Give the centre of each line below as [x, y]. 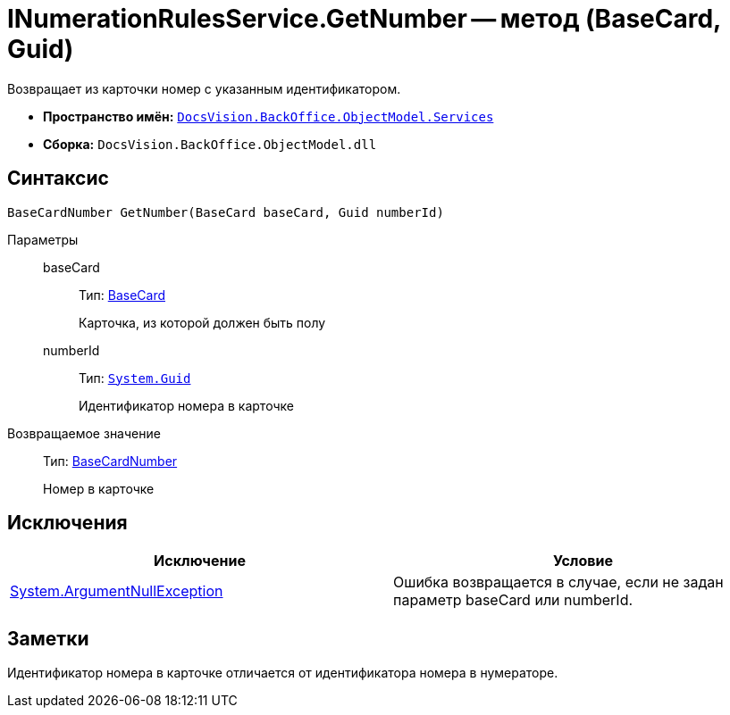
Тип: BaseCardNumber [110, 461]
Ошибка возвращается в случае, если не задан [558, 582]
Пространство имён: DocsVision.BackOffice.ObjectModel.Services [269, 116]
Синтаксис [58, 179]
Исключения [67, 523]
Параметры [43, 239]
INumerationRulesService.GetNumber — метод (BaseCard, [364, 19]
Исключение [200, 561]
